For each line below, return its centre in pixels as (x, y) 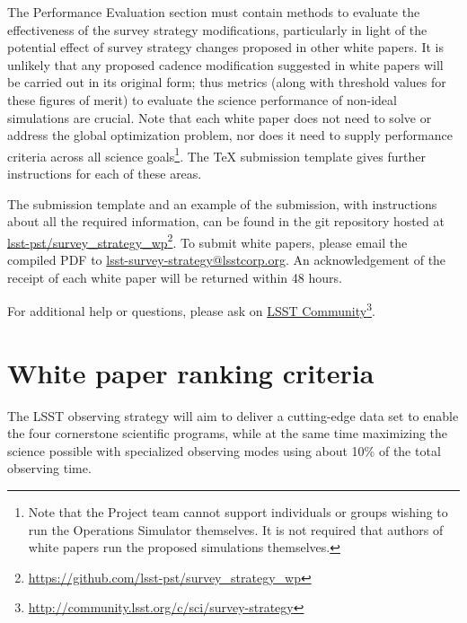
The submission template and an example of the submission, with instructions (222, 203)
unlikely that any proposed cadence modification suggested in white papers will (225, 64)
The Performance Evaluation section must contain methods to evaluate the (214, 12)
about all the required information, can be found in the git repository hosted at (226, 221)
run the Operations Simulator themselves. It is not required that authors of (236, 529)
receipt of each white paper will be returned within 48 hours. (175, 277)
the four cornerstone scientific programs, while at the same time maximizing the (228, 433)
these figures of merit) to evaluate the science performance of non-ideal (202, 99)
